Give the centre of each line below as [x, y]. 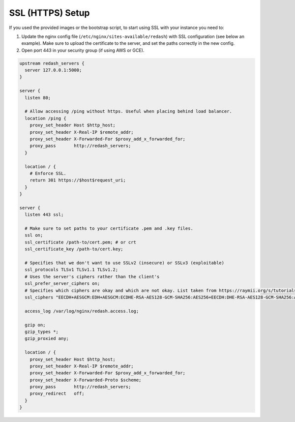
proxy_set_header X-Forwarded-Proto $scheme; [86, 380]
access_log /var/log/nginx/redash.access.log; [82, 311]
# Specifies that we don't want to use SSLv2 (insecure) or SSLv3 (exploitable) [125, 263]
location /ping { [45, 118]
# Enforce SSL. [48, 173]
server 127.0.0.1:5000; [53, 70]
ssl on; [34, 235]
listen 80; [38, 98]
